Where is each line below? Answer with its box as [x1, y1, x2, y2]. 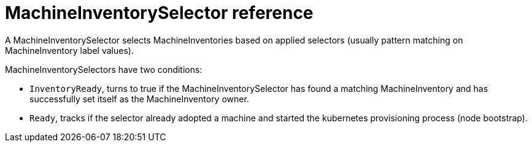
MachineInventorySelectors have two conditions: [5, 64, 202, 75]
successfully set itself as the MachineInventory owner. [29, 93, 249, 104]
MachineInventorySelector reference [5, 2, 314, 23]
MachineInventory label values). [5, 45, 134, 56]
